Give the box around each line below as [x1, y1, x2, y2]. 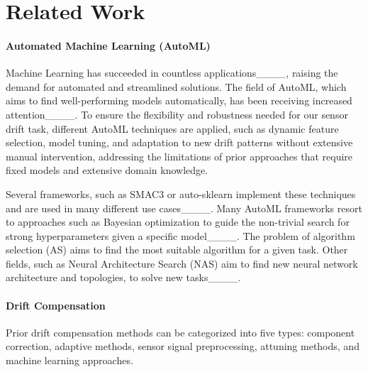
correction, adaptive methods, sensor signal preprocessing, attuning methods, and [6, 339, 359, 354]
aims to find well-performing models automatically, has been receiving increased [6, 93, 352, 108]
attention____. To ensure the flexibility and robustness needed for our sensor [6, 106, 348, 121]
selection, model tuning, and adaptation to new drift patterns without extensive [6, 135, 353, 150]
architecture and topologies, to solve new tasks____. [6, 270, 241, 285]
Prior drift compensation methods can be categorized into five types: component [6, 324, 355, 339]
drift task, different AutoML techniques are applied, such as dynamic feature [6, 121, 339, 136]
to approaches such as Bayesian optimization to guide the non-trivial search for [6, 214, 350, 229]
